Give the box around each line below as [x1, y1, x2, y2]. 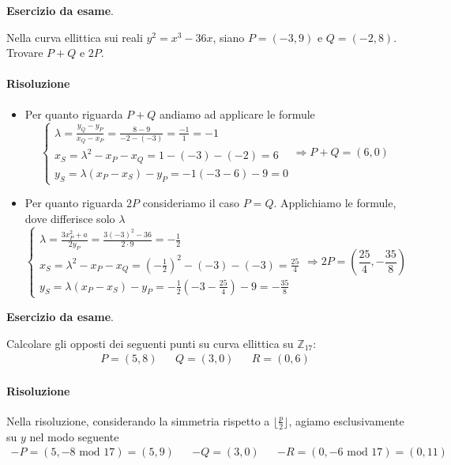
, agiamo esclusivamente [288, 412, 404, 429]
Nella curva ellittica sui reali [6, 28, 143, 45]
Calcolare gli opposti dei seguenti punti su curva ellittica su [6, 335, 294, 351]
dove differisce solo [24, 210, 115, 226]
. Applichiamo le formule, [273, 195, 397, 211]
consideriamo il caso [142, 195, 240, 211]
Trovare [6, 44, 43, 61]
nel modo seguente [29, 428, 119, 444]
